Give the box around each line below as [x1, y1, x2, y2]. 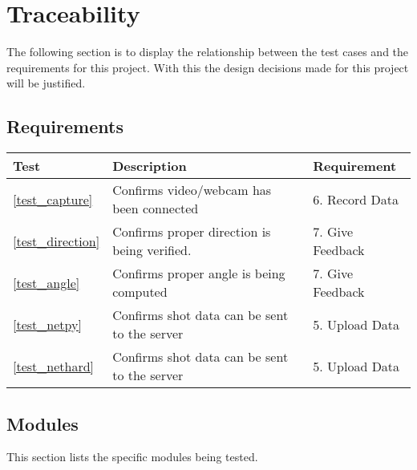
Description [112, 156, 187, 176]
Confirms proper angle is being [112, 264, 285, 283]
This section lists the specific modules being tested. [6, 448, 258, 465]
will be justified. [6, 75, 86, 91]
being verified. [112, 241, 192, 260]
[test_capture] [13, 189, 93, 209]
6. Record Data [313, 189, 399, 209]
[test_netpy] [13, 314, 82, 334]
